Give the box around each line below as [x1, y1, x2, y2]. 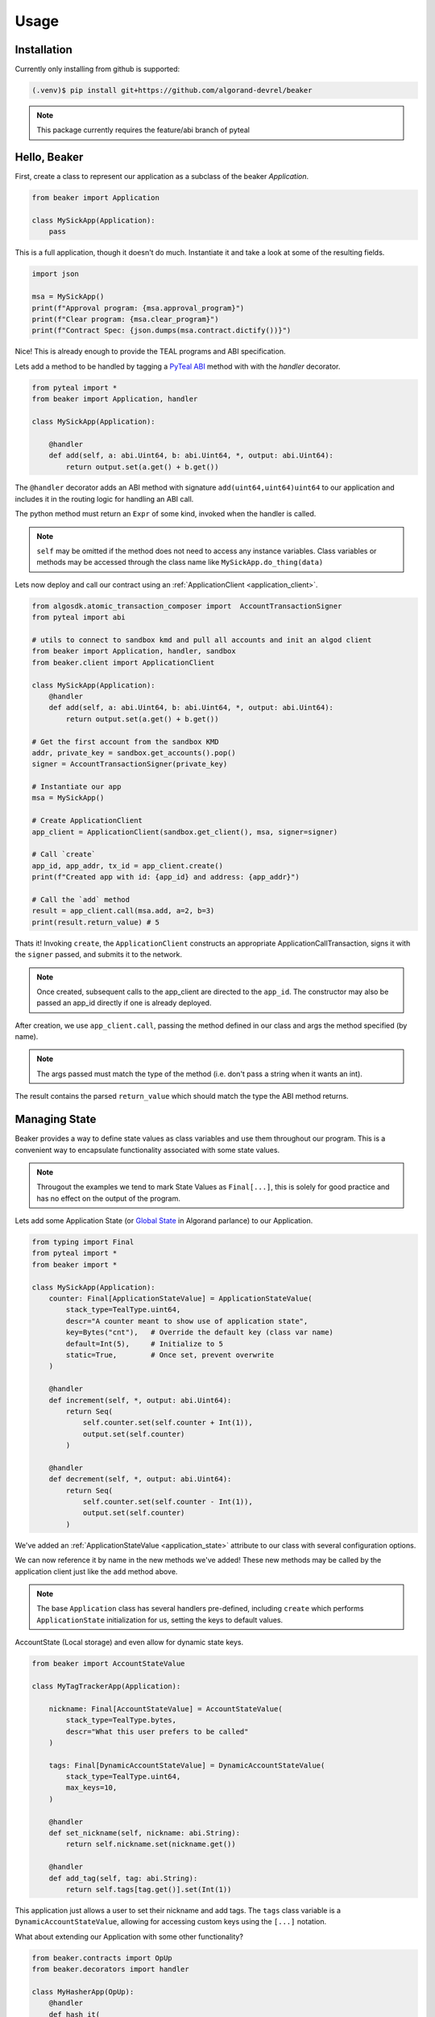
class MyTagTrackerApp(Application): [31, 1681, 181, 1690]
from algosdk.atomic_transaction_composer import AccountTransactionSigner [31, 601, 342, 611]
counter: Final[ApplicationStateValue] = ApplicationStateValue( [48, 1294, 313, 1303]
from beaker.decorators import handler [31, 1965, 189, 1974]
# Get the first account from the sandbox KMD [31, 737, 219, 746]
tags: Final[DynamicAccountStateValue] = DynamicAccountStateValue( [48, 1760, 325, 1770]
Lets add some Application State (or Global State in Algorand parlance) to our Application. [14, 1216, 313, 1226]
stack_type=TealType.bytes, [65, 1715, 177, 1725]
